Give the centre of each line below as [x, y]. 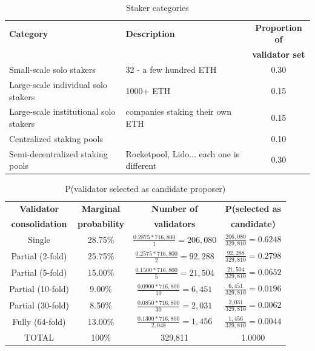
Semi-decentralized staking [58, 153]
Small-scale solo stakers [52, 70]
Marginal [101, 209]
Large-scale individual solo [58, 84]
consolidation [39, 224]
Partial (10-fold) [39, 289]
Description [150, 33]
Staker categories [157, 7]
